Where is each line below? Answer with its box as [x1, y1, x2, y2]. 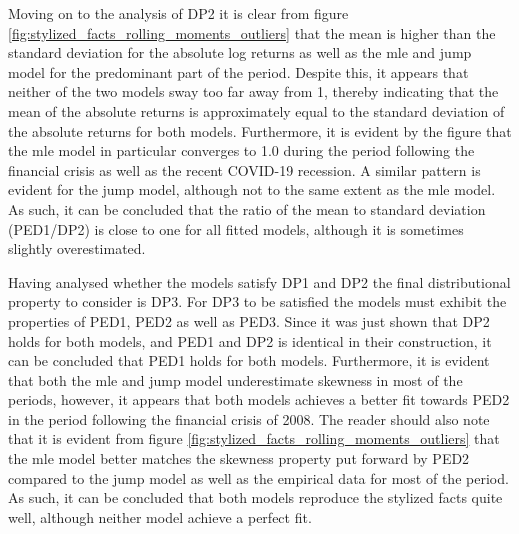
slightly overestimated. [8, 238, 146, 259]
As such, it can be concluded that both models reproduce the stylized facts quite [8, 487, 503, 508]
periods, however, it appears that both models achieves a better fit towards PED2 [8, 389, 510, 410]
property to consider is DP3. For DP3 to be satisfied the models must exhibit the [8, 291, 507, 312]
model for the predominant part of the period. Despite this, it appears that [8, 61, 469, 82]
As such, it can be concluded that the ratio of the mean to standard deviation [8, 198, 486, 219]
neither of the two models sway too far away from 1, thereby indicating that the [8, 81, 499, 102]
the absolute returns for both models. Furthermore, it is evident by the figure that [8, 120, 512, 141]
